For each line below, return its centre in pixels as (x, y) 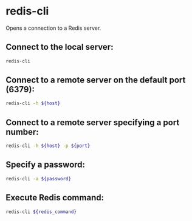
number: (22, 132)
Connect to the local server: (60, 47)
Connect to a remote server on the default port (96, 80)
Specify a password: (46, 165)
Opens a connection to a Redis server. (53, 28)
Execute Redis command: (55, 198)
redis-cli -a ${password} (38, 178)
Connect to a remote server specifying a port (93, 122)
